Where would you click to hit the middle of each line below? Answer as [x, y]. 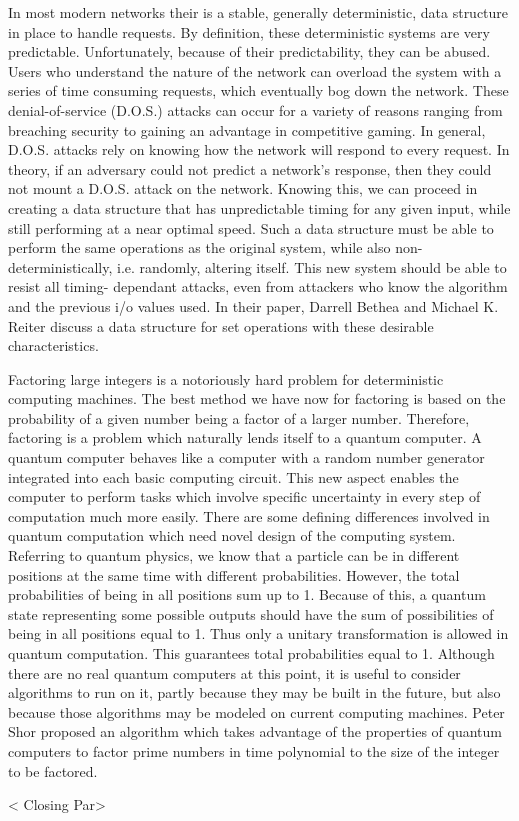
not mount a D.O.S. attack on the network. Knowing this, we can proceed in [243, 188]
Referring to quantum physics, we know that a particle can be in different [234, 555]
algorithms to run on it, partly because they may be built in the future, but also [254, 692]
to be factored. [53, 770]
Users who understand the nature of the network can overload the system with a [255, 70]
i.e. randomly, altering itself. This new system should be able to [312, 266]
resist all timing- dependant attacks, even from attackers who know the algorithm [258, 286]
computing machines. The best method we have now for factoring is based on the [257, 398]
